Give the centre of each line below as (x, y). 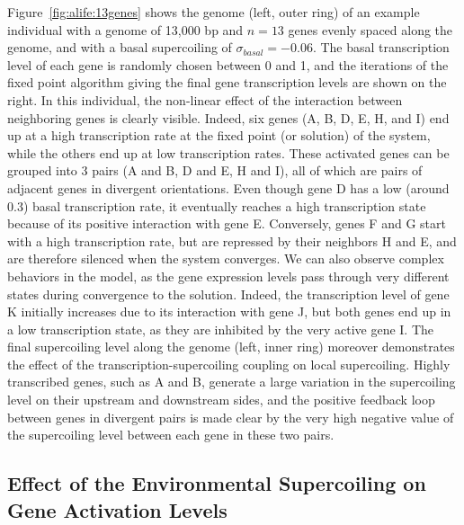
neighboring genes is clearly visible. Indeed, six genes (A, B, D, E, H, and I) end (228, 117)
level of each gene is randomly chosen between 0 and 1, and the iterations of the (228, 64)
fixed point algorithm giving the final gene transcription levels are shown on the (227, 82)
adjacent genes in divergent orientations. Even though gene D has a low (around (228, 187)
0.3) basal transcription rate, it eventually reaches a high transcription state (217, 205)
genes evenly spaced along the (370, 29)
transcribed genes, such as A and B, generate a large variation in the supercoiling (232, 382)
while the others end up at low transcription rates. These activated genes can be (228, 152)
